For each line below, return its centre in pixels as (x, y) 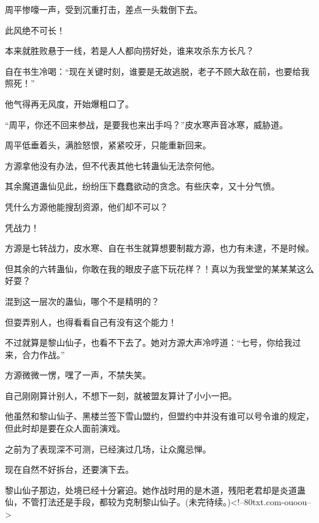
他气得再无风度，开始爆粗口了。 (69, 103)
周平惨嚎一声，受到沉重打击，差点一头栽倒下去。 (104, 9)
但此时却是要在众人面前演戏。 (65, 428)
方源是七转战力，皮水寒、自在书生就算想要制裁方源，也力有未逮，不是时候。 (159, 248)
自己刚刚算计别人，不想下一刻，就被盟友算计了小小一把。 (121, 395)
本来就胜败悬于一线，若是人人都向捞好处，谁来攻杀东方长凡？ (129, 51)
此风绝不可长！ (35, 30)
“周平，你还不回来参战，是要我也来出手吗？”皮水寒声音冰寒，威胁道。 (147, 124)
